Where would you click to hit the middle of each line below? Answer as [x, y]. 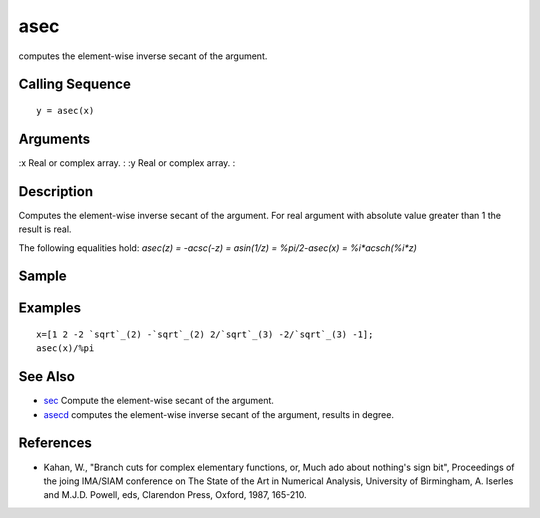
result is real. [45, 229]
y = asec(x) [65, 110]
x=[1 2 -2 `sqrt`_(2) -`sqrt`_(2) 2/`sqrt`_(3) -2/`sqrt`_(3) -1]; [205, 334]
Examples [50, 308]
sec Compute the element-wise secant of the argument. [159, 401]
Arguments [54, 138]
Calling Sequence [75, 84]
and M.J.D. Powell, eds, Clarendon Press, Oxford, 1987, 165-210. [175, 495]
